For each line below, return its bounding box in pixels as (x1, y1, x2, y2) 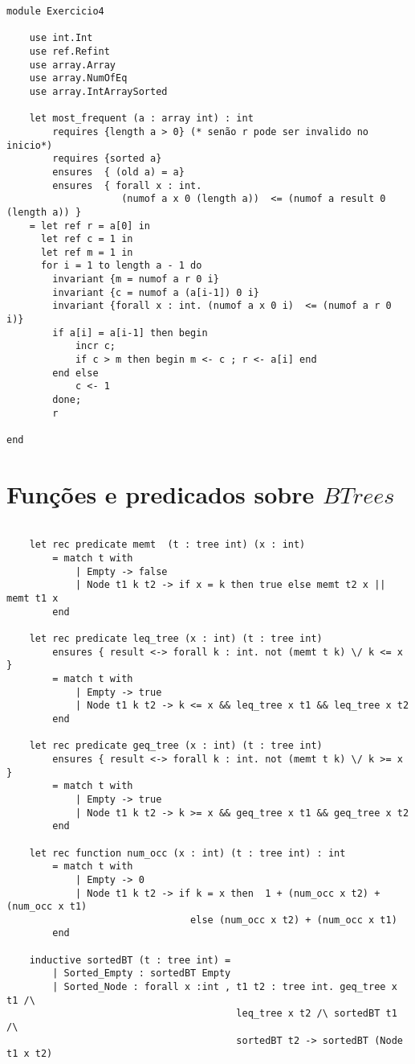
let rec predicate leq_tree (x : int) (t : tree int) (29, 633, 323, 645)
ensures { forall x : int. (52, 179, 202, 191)
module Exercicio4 (6, 6, 104, 17)
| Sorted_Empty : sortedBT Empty (52, 967, 231, 980)
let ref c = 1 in (40, 233, 133, 245)
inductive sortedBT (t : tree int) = (29, 954, 231, 966)
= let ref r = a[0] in (29, 220, 150, 232)
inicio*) (6, 139, 53, 151)
